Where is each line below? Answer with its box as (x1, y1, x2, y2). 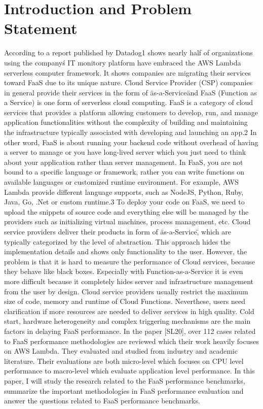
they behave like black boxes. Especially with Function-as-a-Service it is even (4, 266, 243, 277)
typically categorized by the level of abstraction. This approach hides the (4, 236, 231, 247)
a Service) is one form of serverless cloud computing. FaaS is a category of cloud (4, 97, 253, 108)
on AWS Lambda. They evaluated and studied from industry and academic (4, 346, 238, 356)
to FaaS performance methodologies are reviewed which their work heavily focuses (4, 335, 259, 346)
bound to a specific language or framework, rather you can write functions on (4, 166, 245, 177)
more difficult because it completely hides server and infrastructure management (4, 276, 254, 286)
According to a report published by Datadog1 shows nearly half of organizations (4, 47, 253, 58)
